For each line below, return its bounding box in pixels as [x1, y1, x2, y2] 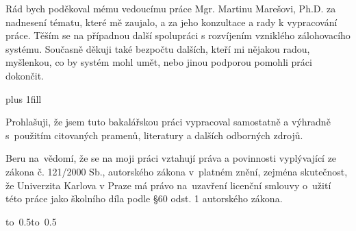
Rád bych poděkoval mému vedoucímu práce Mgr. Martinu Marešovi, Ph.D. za [5, 1, 336, 15]
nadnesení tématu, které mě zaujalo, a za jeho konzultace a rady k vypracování [5, 14, 338, 29]
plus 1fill [5, 91, 42, 106]
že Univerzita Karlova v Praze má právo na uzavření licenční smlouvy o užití [5, 178, 331, 192]
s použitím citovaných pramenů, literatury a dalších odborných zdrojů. [5, 127, 303, 142]
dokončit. [5, 68, 44, 82]
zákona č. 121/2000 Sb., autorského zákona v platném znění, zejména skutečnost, [5, 164, 348, 178]
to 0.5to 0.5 [5, 214, 57, 228]
